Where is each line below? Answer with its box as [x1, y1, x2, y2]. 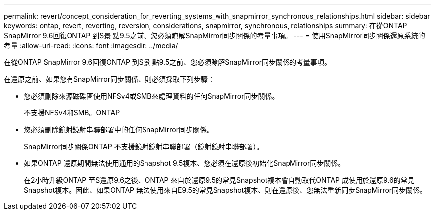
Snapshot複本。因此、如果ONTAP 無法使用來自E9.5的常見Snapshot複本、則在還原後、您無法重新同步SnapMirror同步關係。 [24, 186, 427, 194]
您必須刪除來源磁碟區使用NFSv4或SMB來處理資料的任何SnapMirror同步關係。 [24, 92, 279, 100]
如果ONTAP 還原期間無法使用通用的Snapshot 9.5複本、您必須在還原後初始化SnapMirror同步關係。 [24, 159, 345, 167]
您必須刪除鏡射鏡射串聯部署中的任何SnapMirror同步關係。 [24, 125, 214, 134]
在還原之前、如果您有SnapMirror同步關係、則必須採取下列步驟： [4, 75, 215, 83]
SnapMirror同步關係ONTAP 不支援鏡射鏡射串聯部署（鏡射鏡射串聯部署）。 [24, 142, 264, 151]
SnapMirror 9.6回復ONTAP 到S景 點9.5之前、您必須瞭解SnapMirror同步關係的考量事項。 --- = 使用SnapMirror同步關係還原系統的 [4, 31, 425, 40]
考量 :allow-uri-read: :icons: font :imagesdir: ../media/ [4, 41, 178, 50]
